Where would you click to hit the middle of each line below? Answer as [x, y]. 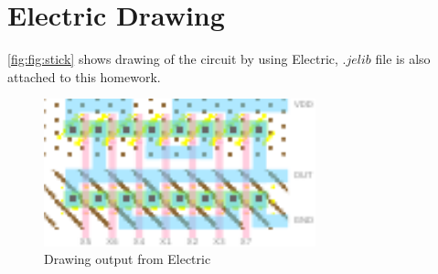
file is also [403, 59]
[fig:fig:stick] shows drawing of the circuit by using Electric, [173, 59]
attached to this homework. [84, 76]
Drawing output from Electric [128, 259]
